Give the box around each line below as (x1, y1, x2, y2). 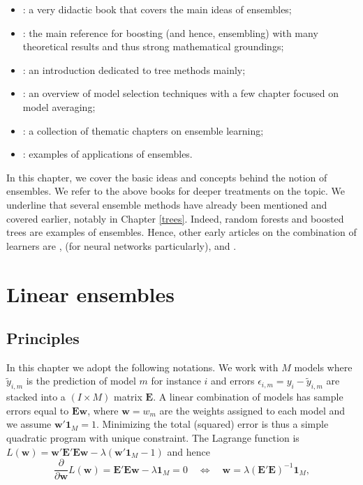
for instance (151, 373, 201, 388)
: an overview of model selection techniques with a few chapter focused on (22, 86, 339, 100)
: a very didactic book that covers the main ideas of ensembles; (22, 2, 292, 16)
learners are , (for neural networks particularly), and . (6, 238, 237, 253)
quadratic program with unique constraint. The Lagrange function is (6, 431, 299, 445)
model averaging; (22, 99, 96, 114)
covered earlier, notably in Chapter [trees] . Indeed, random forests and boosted (6, 211, 344, 225)
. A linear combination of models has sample (153, 389, 343, 404)
